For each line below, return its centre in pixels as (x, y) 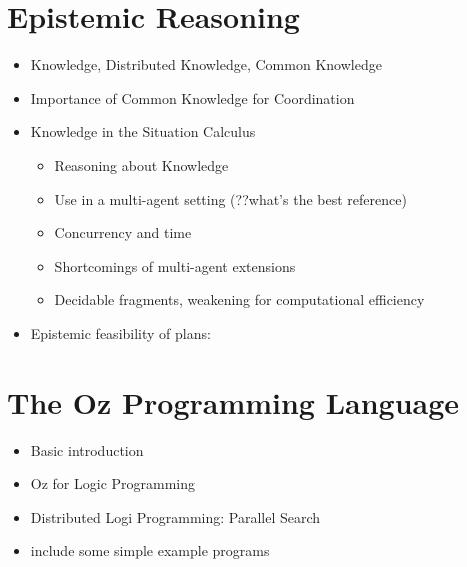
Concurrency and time (123, 232)
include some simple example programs (150, 550)
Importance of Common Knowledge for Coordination (192, 97)
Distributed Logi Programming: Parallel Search (175, 516)
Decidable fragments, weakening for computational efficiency (239, 299)
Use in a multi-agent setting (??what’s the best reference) (230, 198)
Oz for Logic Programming (113, 483)
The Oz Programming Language (233, 401)
